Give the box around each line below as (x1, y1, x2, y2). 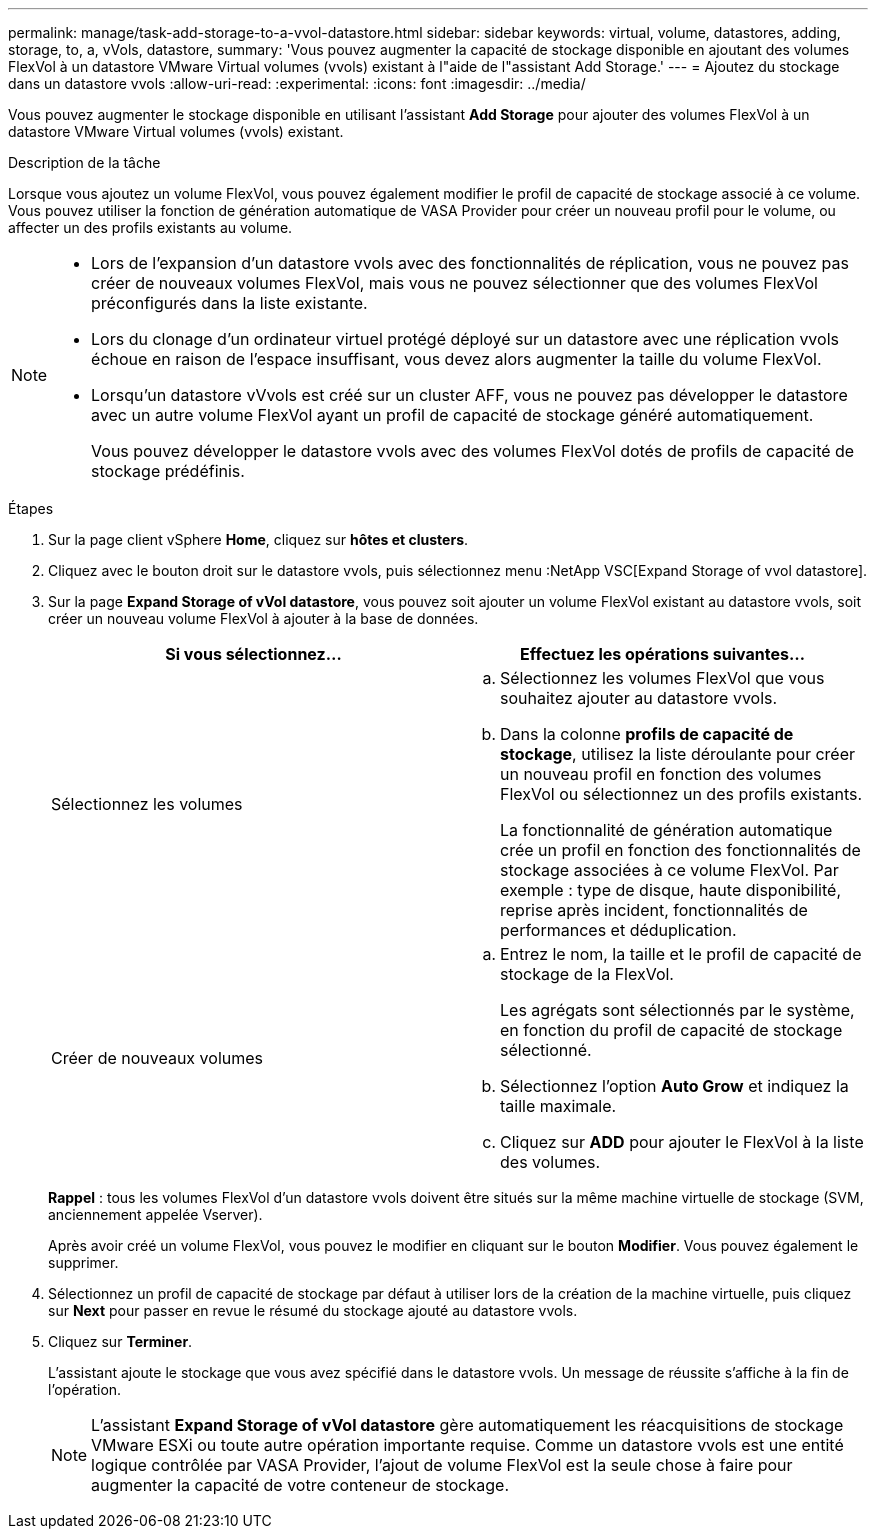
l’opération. (48, 1381, 122, 1398)
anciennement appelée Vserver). (48, 1206, 263, 1223)
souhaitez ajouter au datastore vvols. (500, 688, 778, 708)
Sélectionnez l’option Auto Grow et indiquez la (500, 1076, 849, 1096)
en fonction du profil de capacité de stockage (500, 1020, 843, 1040)
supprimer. (48, 1254, 119, 1271)
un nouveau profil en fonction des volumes (500, 764, 822, 784)
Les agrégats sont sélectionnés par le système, (500, 1000, 855, 1020)
